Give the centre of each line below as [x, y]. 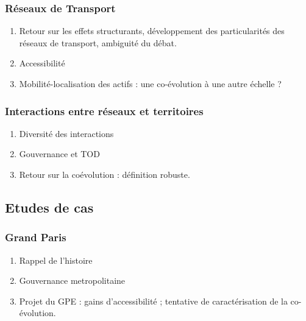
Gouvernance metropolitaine [72, 280]
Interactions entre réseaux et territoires [104, 111]
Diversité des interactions [66, 133]
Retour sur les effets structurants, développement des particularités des [152, 31]
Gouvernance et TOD [59, 154]
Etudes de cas [49, 207]
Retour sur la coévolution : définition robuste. [105, 174]
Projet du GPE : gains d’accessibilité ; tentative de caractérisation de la [153, 301]
